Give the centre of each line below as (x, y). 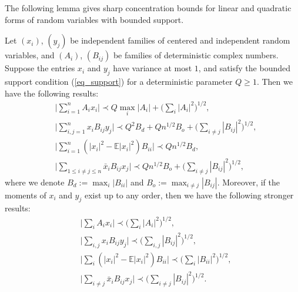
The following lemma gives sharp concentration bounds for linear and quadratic (148, 8)
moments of (26, 195)
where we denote (35, 182)
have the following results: (52, 93)
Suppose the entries (40, 68)
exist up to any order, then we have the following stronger (189, 195)
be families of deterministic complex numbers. (196, 55)
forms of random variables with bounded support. (94, 19)
